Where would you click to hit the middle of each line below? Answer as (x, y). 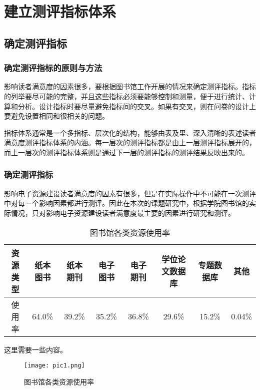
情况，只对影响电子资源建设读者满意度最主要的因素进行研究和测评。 (123, 213)
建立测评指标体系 (60, 11)
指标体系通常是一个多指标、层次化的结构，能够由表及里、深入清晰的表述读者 (130, 132)
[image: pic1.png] (54, 366)
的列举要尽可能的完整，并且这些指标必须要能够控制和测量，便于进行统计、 (126, 96)
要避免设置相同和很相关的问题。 (56, 116)
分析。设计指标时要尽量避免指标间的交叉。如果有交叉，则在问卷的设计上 (137, 106)
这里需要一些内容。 (35, 349)
